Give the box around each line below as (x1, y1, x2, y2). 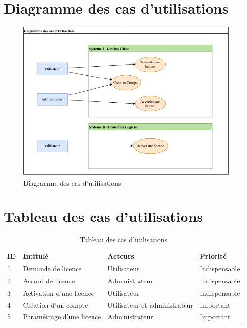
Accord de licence (23, 275, 75, 285)
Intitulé (23, 251, 48, 261)
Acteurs (108, 251, 134, 261)
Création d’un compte (23, 299, 88, 310)
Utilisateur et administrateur (108, 299, 193, 310)
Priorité (200, 251, 227, 261)
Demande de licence (23, 264, 82, 274)
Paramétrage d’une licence (23, 312, 101, 322)
